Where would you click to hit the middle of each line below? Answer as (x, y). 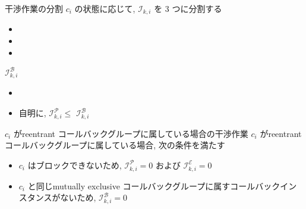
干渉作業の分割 (34, 8)
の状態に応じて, (105, 8)
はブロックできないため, (75, 165)
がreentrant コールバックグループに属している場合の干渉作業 (131, 133)
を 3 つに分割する (188, 8)
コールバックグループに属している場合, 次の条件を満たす (115, 145)
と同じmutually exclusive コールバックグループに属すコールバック (154, 185)
